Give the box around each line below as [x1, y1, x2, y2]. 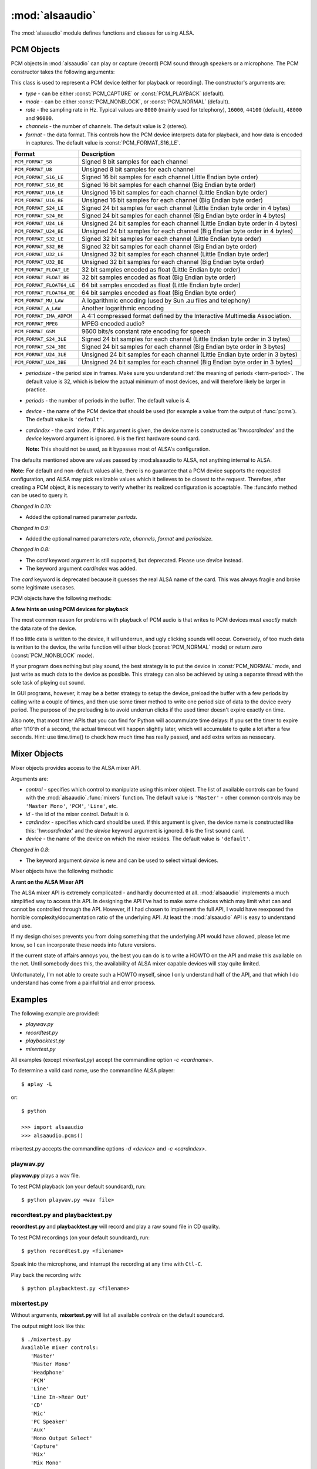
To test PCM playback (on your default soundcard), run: [11, 1183, 146, 1190]
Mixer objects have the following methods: [11, 867, 114, 875]
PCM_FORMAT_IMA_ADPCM [14, 313, 73, 319]
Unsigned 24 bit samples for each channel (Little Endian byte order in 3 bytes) [81, 350, 298, 358]
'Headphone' [30, 1369, 65, 1376]
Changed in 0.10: [11, 502, 52, 509]
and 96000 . [25, 115, 53, 122]
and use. [11, 922, 32, 929]
